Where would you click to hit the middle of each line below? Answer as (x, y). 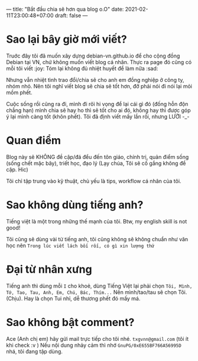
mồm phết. (19, 92)
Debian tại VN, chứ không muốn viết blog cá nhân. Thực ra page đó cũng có (99, 62)
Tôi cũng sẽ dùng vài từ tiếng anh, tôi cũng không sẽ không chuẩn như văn (97, 239)
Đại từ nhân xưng (49, 269)
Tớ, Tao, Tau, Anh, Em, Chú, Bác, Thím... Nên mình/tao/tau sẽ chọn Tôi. (97, 292)
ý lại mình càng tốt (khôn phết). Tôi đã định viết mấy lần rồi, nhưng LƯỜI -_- (98, 116)
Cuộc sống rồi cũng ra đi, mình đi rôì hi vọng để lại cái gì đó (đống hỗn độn (97, 104)
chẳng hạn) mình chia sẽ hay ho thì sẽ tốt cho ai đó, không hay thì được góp (98, 110)
